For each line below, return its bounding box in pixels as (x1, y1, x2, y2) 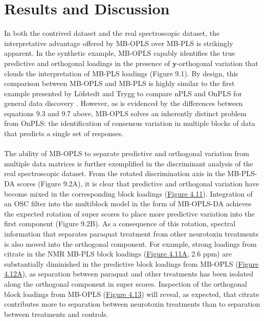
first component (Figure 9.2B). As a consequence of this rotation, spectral (4, 218, 236, 229)
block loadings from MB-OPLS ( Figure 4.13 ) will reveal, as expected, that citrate (4, 288, 259, 299)
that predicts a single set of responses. (4, 128, 124, 139)
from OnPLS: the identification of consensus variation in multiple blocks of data (4, 118, 255, 129)
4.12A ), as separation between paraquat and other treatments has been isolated (4, 268, 254, 279)
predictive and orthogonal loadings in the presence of (4, 57, 170, 68)
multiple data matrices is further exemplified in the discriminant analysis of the (4, 158, 253, 168)
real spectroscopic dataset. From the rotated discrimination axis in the (4, 168, 225, 179)
